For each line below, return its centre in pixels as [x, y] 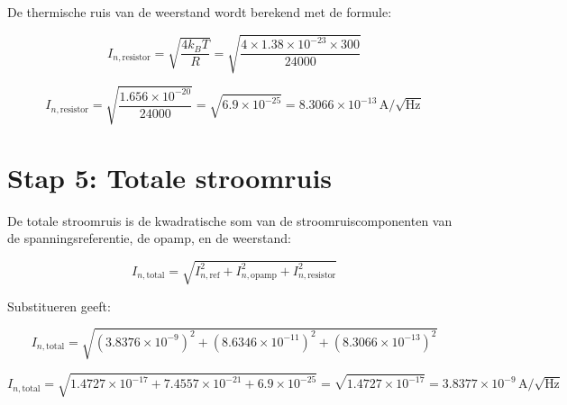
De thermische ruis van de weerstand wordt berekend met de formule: [200, 12]
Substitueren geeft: [59, 306]
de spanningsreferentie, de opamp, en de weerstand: [149, 238]
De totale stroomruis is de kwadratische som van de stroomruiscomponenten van [230, 220]
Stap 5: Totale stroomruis [170, 177]
